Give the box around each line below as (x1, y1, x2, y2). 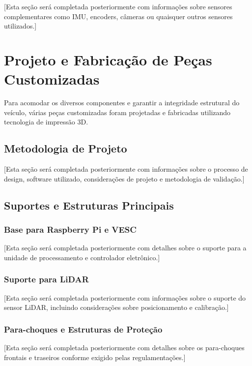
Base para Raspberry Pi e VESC (4, 223, 137, 235)
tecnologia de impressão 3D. (4, 117, 88, 127)
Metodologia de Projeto (4, 141, 127, 156)
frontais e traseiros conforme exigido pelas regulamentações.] (4, 352, 186, 362)
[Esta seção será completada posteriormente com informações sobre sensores (4, 1, 232, 11)
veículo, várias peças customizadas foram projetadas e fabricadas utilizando (4, 107, 231, 117)
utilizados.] (4, 21, 37, 31)
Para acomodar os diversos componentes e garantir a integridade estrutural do (4, 97, 240, 108)
